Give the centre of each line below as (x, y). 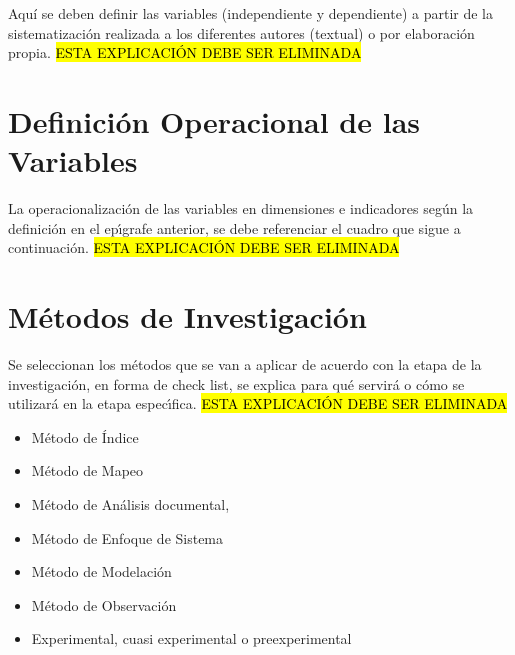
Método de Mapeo (87, 470)
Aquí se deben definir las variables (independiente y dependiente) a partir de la (250, 13)
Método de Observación (104, 604)
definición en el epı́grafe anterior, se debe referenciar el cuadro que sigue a (234, 227)
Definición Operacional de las (214, 120)
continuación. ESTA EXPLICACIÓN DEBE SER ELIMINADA (204, 247)
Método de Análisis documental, (130, 503)
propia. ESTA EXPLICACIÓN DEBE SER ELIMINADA (185, 52)
